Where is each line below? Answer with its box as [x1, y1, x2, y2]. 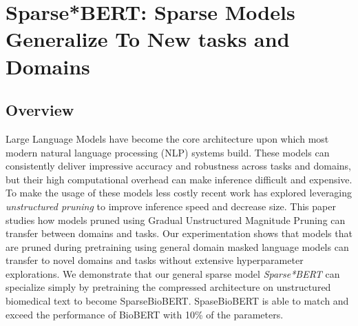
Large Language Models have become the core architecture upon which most [6, 131, 329, 145]
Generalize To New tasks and [6, 25, 290, 53]
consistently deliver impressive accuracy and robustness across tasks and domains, [6, 159, 351, 173]
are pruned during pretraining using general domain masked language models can [6, 239, 349, 254]
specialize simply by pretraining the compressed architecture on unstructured [6, 280, 331, 294]
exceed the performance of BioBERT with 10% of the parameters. [6, 307, 284, 321]
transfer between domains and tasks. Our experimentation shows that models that [6, 226, 352, 241]
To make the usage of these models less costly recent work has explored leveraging [6, 185, 352, 200]
